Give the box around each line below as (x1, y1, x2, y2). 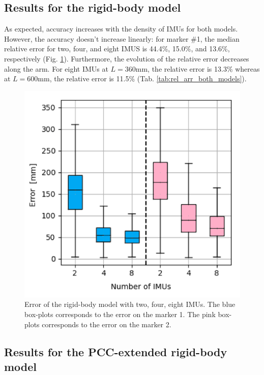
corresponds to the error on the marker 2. (42, 319, 171, 329)
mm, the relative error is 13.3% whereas (135, 63, 260, 74)
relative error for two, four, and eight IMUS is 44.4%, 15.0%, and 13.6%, (4, 43, 230, 54)
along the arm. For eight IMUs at (4, 63, 108, 74)
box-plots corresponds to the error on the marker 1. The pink (24, 309, 216, 320)
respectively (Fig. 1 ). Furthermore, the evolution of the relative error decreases (4, 53, 249, 64)
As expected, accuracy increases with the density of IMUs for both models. (4, 23, 238, 34)
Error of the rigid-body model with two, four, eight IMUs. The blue (24, 299, 236, 309)
